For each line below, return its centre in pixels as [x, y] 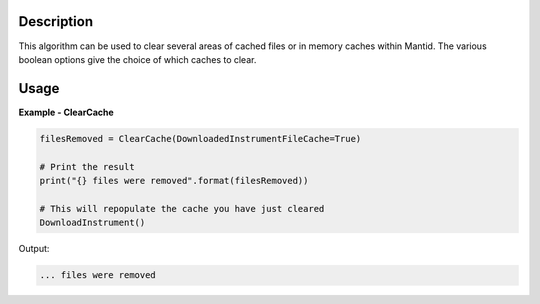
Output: [34, 249]
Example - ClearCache [66, 112]
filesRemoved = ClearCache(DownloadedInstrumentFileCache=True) [200, 138]
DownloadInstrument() [92, 223]
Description [56, 21]
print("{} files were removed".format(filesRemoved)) [174, 180]
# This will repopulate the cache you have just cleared [182, 208]
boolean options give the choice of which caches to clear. [137, 59]
